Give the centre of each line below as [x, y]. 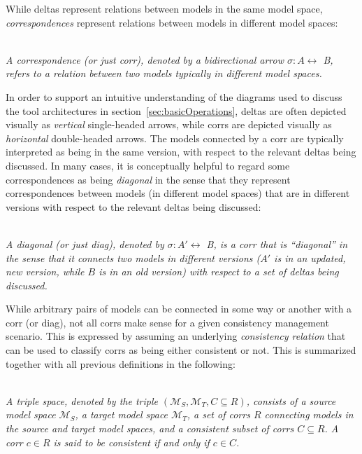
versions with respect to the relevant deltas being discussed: [133, 206]
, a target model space [122, 414]
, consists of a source [291, 400]
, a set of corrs [218, 414]
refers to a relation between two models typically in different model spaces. [164, 73]
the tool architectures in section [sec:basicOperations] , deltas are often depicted [176, 110]
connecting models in [309, 414]
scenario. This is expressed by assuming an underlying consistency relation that [176, 336]
